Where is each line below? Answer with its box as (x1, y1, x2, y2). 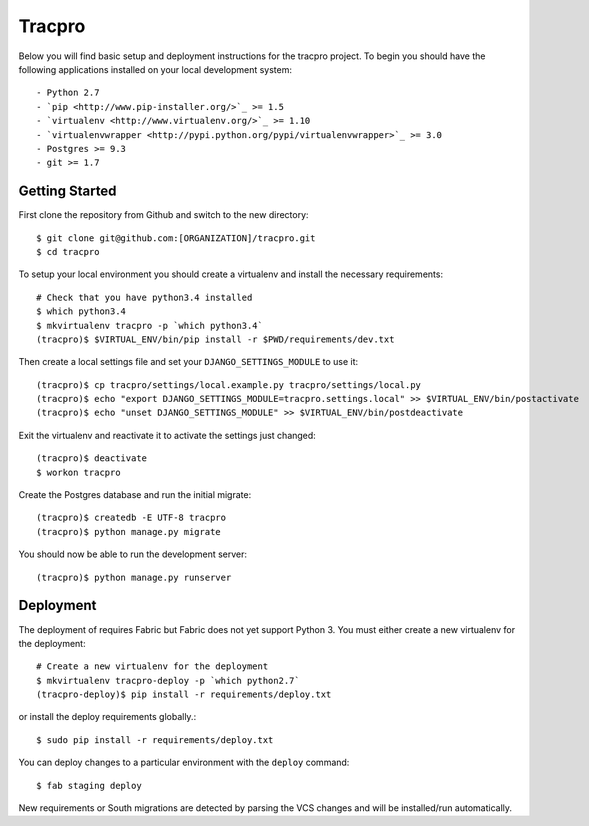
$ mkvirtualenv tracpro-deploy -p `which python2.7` (36, 675, 300, 686)
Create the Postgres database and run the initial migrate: (18, 489, 252, 501)
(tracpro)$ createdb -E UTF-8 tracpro (36, 512, 227, 524)
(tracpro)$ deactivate (36, 453, 148, 464)
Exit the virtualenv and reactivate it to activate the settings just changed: (18, 429, 317, 441)
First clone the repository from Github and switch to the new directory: (18, 209, 309, 221)
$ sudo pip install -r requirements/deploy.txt (36, 734, 274, 745)
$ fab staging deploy (36, 780, 142, 791)
